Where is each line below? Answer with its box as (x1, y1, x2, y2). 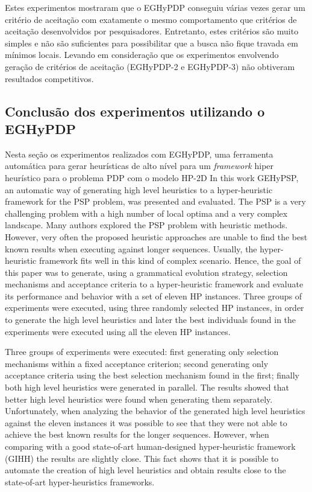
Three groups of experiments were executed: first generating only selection (5, 345, 279, 358)
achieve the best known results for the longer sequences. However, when (5, 428, 269, 441)
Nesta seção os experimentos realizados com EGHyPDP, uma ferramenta (5, 147, 273, 160)
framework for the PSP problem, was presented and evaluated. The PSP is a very (5, 195, 306, 208)
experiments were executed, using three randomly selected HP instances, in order (5, 301, 304, 314)
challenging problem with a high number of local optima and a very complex (5, 206, 288, 219)
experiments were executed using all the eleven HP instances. (5, 325, 231, 337)
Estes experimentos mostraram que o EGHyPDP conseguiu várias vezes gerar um (5, 1, 305, 13)
